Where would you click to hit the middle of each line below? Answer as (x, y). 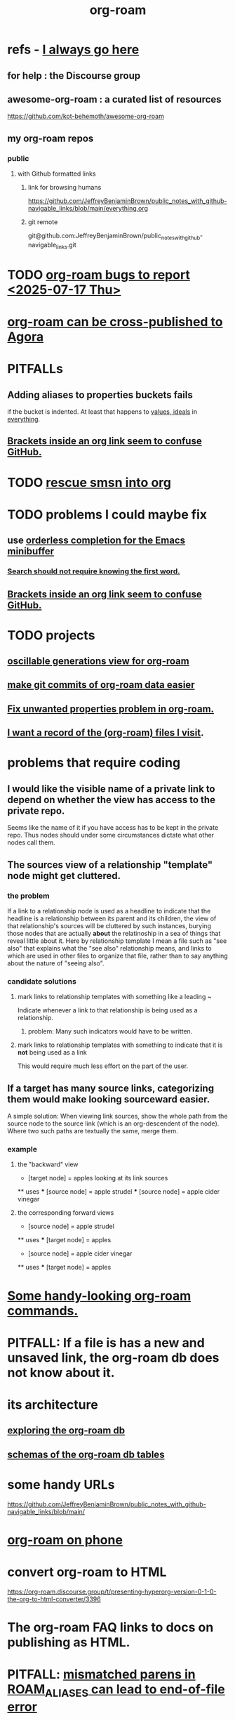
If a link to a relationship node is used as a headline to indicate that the (109, 911)
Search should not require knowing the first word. (94, 571)
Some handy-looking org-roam (99, 1296)
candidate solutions (42, 981)
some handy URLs (61, 1484)
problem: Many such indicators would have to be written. (110, 1031)
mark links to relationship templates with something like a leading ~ (114, 997)
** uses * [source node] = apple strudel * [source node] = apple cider (119, 1192)
